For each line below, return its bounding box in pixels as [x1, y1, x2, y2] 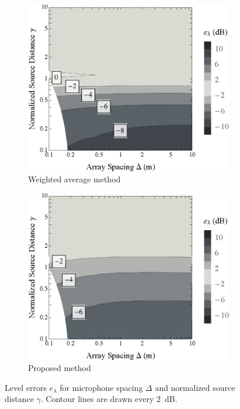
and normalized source [155, 381, 235, 393]
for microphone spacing [60, 381, 143, 393]
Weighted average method [28, 173, 121, 185]
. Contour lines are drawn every [40, 393, 154, 405]
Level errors [5, 381, 47, 393]
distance [5, 393, 34, 405]
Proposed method [28, 362, 91, 374]
